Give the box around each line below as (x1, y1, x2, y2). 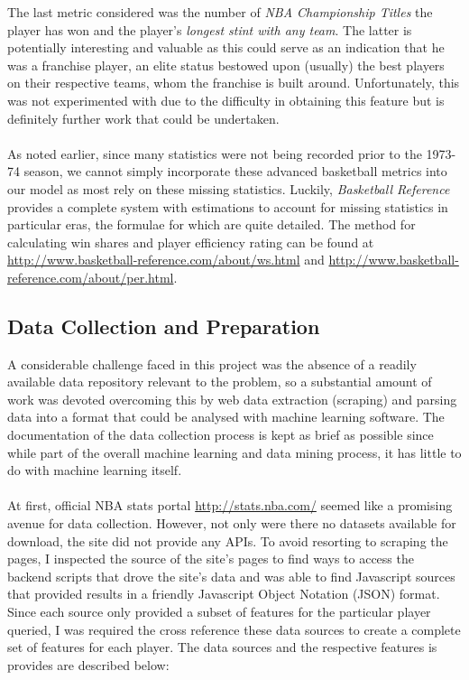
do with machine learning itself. (7, 461, 182, 480)
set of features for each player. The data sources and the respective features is (7, 638, 437, 657)
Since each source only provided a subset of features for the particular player (7, 602, 431, 621)
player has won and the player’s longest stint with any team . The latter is (7, 20, 412, 39)
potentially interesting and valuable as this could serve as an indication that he (7, 38, 445, 57)
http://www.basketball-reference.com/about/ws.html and (7, 250, 325, 269)
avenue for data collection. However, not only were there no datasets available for (7, 514, 456, 533)
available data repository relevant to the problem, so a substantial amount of (7, 372, 432, 391)
